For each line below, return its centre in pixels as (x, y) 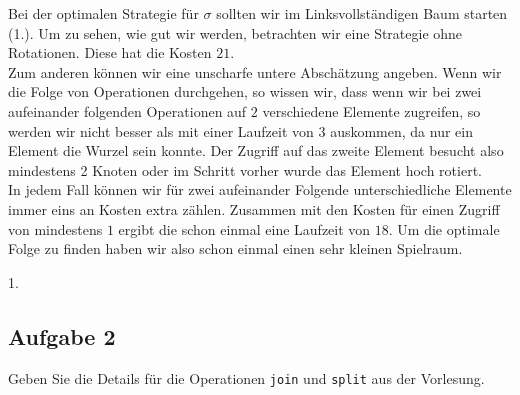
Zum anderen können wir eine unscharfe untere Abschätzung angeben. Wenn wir (255, 71)
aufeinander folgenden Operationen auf (127, 110)
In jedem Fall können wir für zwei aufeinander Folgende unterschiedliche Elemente (260, 189)
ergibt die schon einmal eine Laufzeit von (244, 228)
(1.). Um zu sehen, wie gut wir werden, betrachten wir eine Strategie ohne (235, 32)
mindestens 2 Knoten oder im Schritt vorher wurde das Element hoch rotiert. (245, 169)
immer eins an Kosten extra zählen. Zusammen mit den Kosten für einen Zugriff (254, 208)
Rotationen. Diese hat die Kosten (110, 52)
